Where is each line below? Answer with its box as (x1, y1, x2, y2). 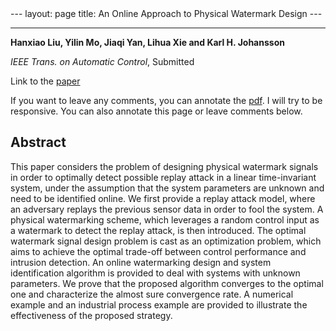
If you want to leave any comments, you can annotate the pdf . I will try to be (10, 95, 323, 106)
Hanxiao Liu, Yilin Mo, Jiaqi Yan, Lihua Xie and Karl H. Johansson (10, 37, 285, 48)
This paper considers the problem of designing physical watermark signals (10, 160, 319, 172)
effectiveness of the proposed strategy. (10, 309, 173, 321)
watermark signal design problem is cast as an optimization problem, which (10, 235, 322, 247)
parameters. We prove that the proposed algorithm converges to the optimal (10, 277, 324, 289)
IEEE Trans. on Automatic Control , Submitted (10, 56, 195, 67)
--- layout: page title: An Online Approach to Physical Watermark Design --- (10, 8, 323, 19)
